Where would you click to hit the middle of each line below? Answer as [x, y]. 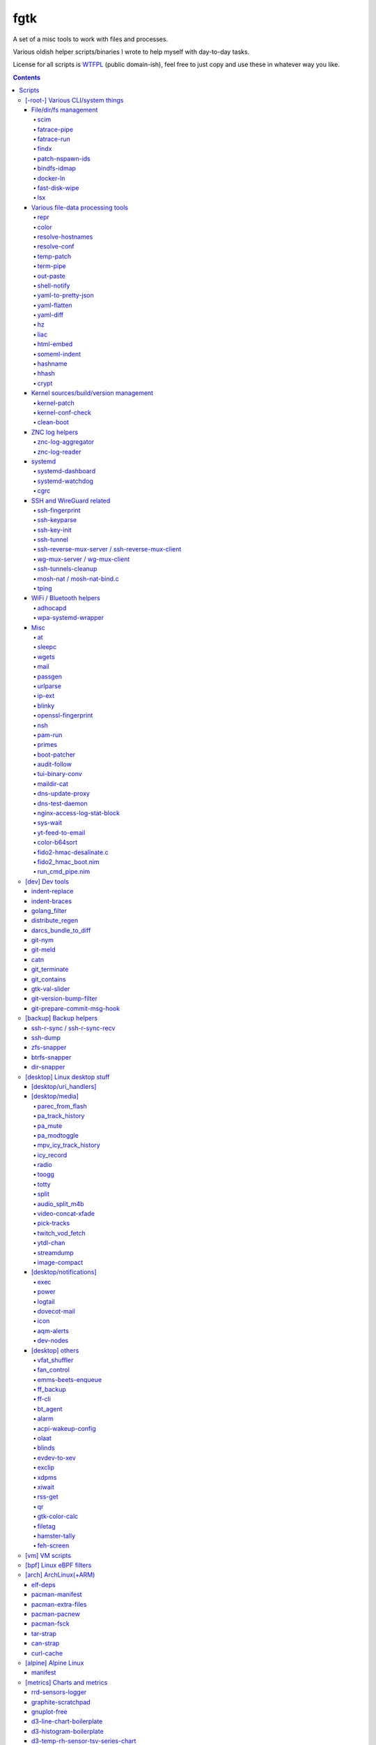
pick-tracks [54, 1223]
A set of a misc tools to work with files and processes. [91, 39]
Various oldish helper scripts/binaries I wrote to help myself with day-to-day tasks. [131, 52]
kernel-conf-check [64, 413]
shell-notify [54, 285]
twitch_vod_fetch [62, 1233]
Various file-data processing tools [80, 207]
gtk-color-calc [58, 1516]
